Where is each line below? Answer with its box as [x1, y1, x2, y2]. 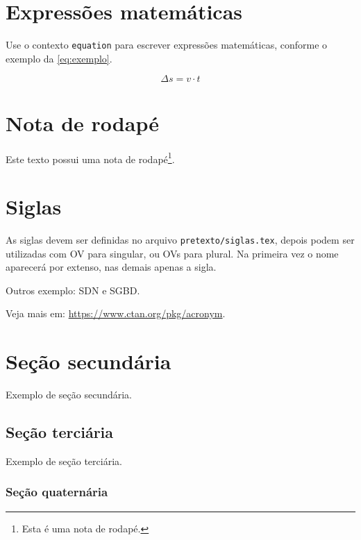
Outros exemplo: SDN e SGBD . [6, 282, 140, 297]
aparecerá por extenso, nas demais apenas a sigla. [6, 260, 217, 274]
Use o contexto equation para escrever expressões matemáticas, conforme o [6, 37, 328, 52]
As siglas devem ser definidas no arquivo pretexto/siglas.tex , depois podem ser [6, 232, 355, 246]
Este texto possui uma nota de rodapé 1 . [6, 149, 175, 166]
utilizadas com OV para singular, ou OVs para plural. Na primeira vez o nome [6, 246, 339, 260]
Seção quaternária [6, 483, 108, 500]
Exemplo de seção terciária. [6, 453, 122, 468]
